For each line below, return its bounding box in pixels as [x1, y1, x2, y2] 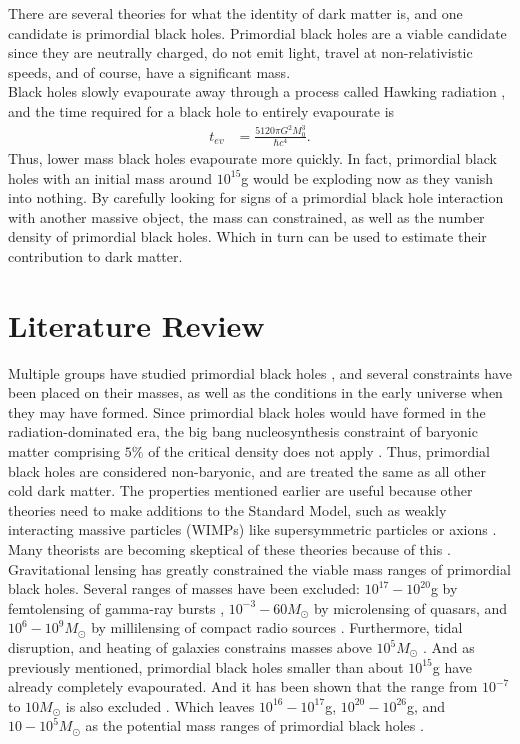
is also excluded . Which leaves [65, 695, 255, 716]
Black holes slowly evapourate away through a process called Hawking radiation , [8, 81, 506, 102]
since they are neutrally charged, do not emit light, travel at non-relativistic [8, 42, 473, 63]
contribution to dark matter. [8, 245, 183, 266]
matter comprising [8, 441, 121, 462]
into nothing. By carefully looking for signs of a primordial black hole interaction [8, 187, 504, 208]
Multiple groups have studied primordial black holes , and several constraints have [8, 362, 512, 383]
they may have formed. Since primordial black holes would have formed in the [8, 401, 486, 422]
